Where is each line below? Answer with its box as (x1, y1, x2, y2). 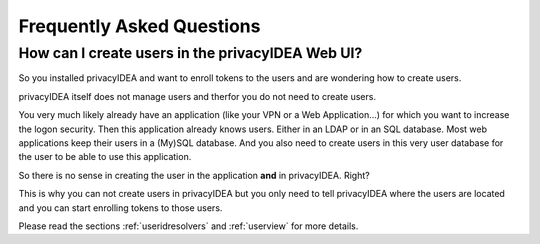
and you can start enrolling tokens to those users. (18, 201, 223, 214)
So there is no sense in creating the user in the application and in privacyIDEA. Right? (18, 169, 370, 181)
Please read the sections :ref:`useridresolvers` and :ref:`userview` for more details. (18, 220, 359, 232)
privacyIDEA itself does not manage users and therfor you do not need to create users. (18, 90, 377, 102)
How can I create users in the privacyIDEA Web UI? (18, 44, 363, 62)
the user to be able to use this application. (18, 151, 192, 163)
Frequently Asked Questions (18, 15, 261, 37)
